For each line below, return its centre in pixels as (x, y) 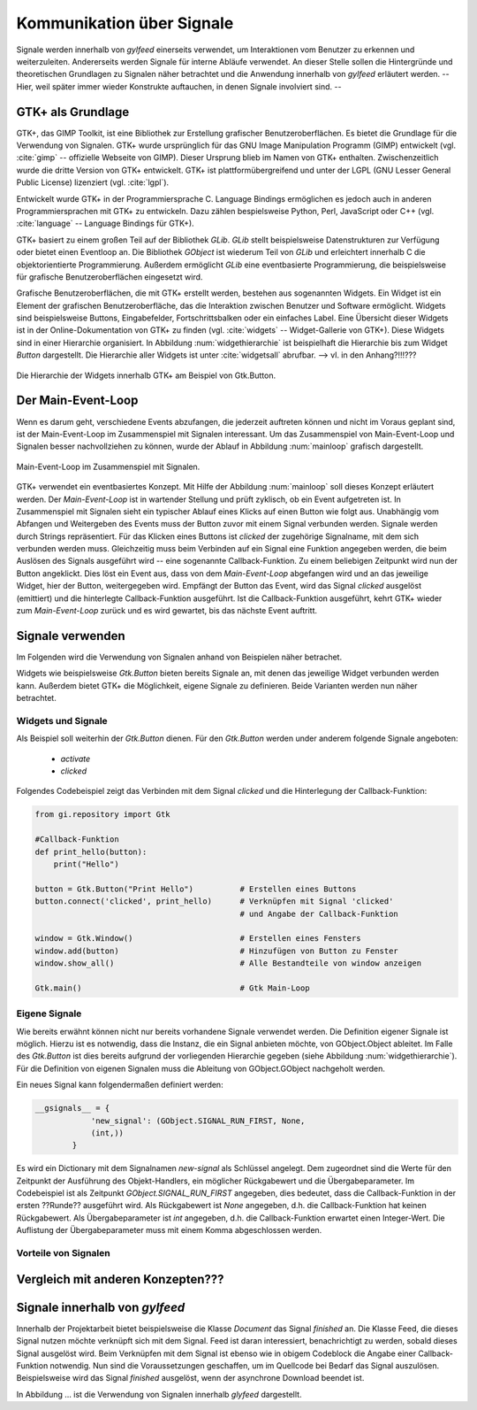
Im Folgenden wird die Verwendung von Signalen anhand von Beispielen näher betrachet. (179, 657)
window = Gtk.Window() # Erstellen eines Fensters (198, 939)
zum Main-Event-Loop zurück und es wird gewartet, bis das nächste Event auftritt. (167, 611)
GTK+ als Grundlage (73, 112)
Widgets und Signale (62, 720)
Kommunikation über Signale (125, 23)
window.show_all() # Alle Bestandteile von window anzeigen (228, 963)
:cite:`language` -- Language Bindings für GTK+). (105, 223)
